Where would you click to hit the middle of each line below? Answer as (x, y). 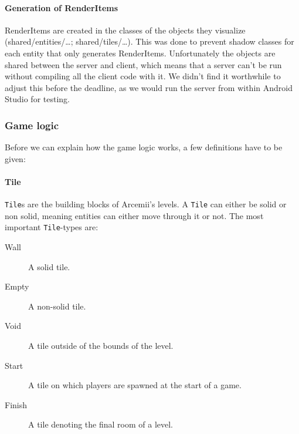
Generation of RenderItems (62, 7)
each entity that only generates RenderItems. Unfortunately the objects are (140, 53)
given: (15, 158)
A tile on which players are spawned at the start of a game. (135, 385)
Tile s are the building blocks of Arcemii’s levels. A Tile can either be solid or (146, 204)
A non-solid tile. (57, 306)
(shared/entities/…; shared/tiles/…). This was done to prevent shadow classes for (149, 41)
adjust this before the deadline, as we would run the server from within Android (149, 87)
